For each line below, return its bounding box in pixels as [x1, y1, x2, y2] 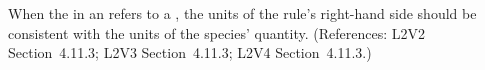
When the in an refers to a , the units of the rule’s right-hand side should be [8, 3, 477, 23]
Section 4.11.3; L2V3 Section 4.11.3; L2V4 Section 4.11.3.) [8, 42, 372, 63]
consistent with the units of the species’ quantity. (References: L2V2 [8, 22, 425, 43]
